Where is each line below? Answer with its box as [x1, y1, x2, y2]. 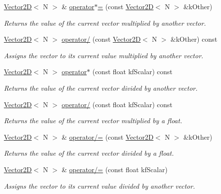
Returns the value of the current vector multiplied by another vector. [4, 17, 206, 28]
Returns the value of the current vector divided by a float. [4, 148, 174, 158]
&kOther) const [170, 34, 218, 44]
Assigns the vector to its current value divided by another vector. [4, 180, 195, 191]
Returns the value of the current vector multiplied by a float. [4, 115, 182, 126]
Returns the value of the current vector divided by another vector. [4, 82, 198, 93]
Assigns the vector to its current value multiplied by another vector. [4, 50, 204, 60]
